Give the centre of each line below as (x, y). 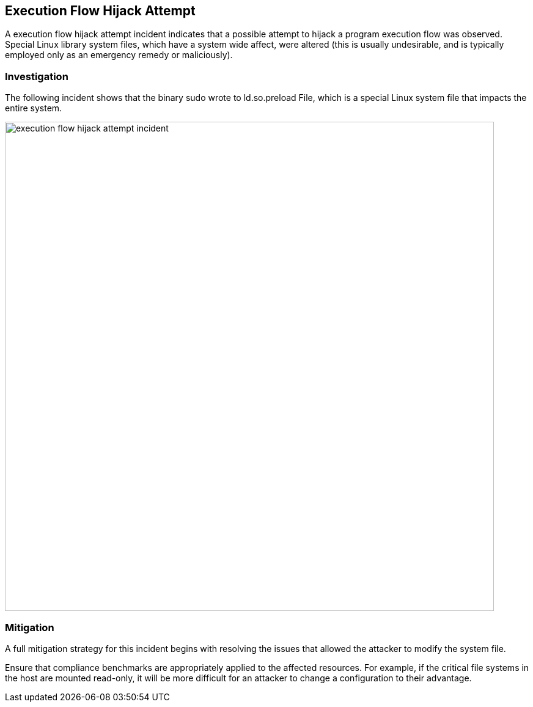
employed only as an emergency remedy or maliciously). (119, 55)
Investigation (37, 76)
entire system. (34, 108)
